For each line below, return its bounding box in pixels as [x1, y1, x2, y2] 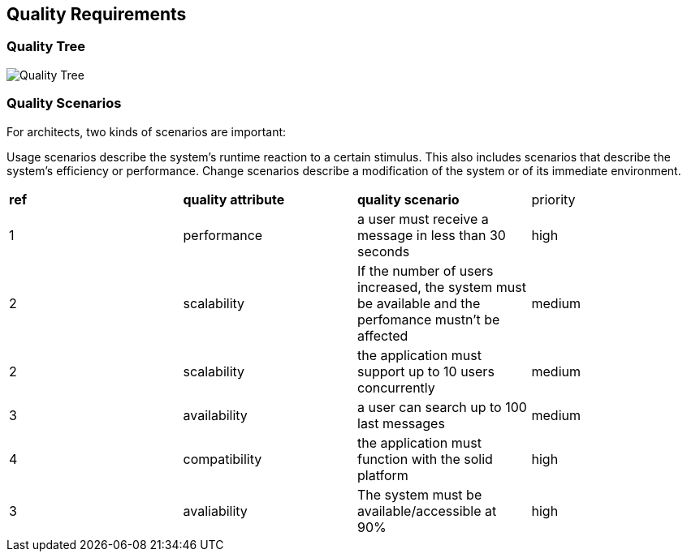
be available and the [357, 294, 481, 311]
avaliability [183, 502, 248, 519]
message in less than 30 [357, 226, 506, 243]
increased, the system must [357, 278, 526, 295]
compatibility [183, 450, 262, 467]
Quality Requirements [6, 4, 187, 24]
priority [531, 191, 576, 208]
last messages [357, 414, 445, 431]
